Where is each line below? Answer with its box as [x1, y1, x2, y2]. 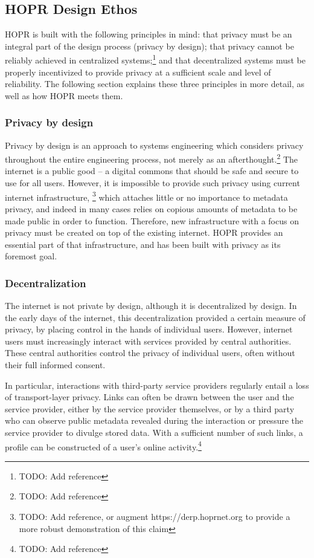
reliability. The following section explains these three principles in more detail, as [5, 77, 304, 90]
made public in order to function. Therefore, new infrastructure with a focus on [5, 214, 299, 227]
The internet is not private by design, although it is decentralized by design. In [5, 299, 297, 312]
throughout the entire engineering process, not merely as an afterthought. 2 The [5, 151, 298, 165]
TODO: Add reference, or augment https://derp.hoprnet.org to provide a [19, 510, 290, 523]
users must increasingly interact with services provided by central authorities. [5, 334, 292, 347]
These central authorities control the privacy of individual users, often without [5, 346, 295, 359]
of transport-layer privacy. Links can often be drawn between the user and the [5, 391, 294, 403]
